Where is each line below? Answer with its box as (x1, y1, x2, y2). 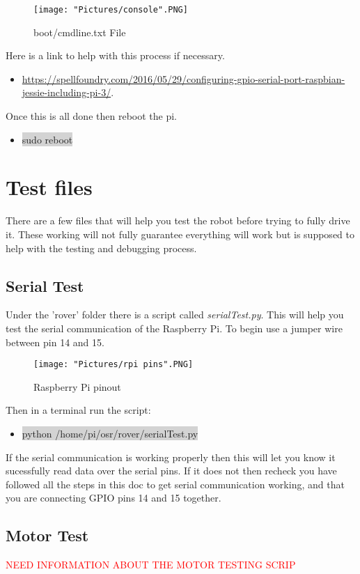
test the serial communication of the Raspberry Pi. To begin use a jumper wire (6, 320, 343, 335)
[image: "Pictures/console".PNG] (33, 5, 188, 15)
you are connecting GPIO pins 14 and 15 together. (6, 490, 221, 505)
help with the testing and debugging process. (6, 240, 197, 255)
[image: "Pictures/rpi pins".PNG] (33, 359, 194, 370)
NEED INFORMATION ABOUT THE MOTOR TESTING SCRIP (6, 557, 296, 572)
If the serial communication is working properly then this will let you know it (6, 449, 336, 464)
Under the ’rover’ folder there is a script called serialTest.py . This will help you (6, 307, 344, 322)
